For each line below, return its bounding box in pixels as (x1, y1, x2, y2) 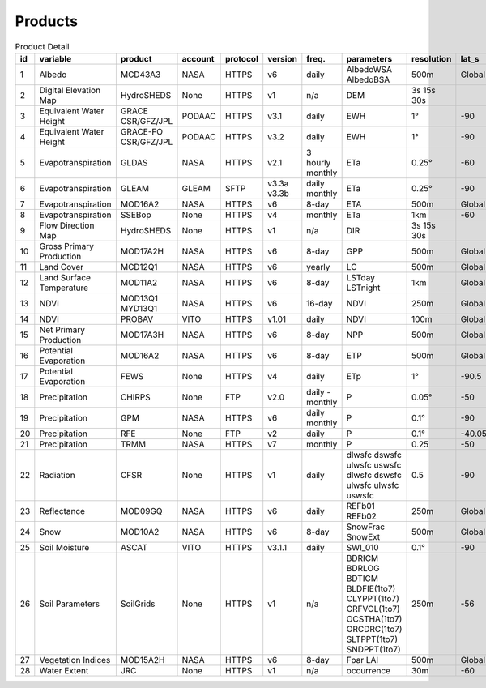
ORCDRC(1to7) (346, 623, 403, 635)
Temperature (39, 282, 89, 293)
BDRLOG (346, 562, 380, 574)
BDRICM (346, 552, 379, 563)
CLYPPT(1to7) (346, 592, 400, 604)
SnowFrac (346, 521, 385, 532)
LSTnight (346, 282, 381, 293)
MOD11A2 (120, 276, 158, 288)
